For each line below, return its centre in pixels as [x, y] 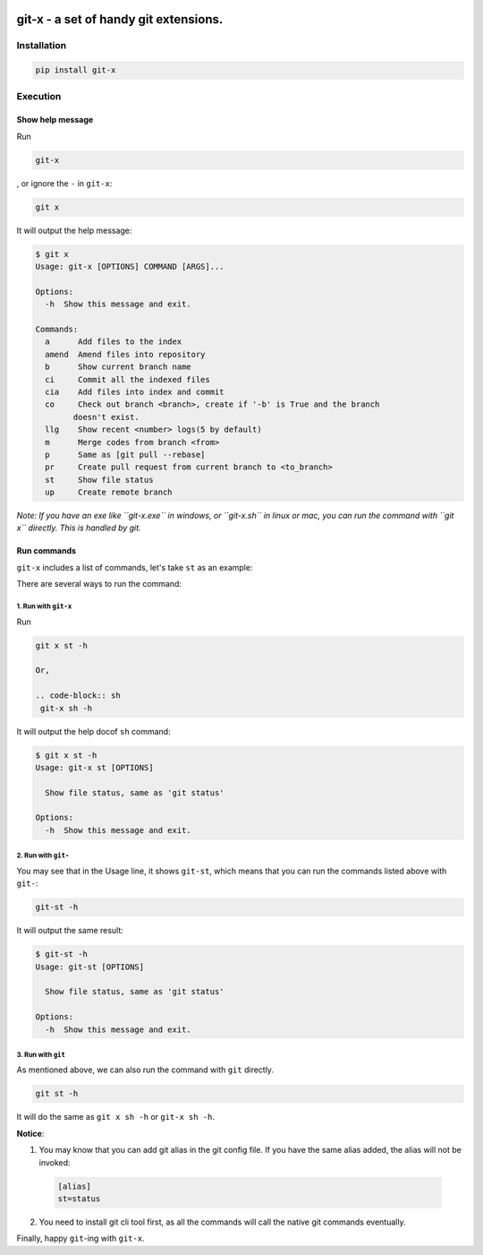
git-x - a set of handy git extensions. [120, 19]
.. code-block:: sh [78, 696]
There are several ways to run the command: [99, 584]
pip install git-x [76, 70]
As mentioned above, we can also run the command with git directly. [145, 1070]
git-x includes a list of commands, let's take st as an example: [135, 567]
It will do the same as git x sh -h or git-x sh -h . [115, 1117]
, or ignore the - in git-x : [64, 183]
